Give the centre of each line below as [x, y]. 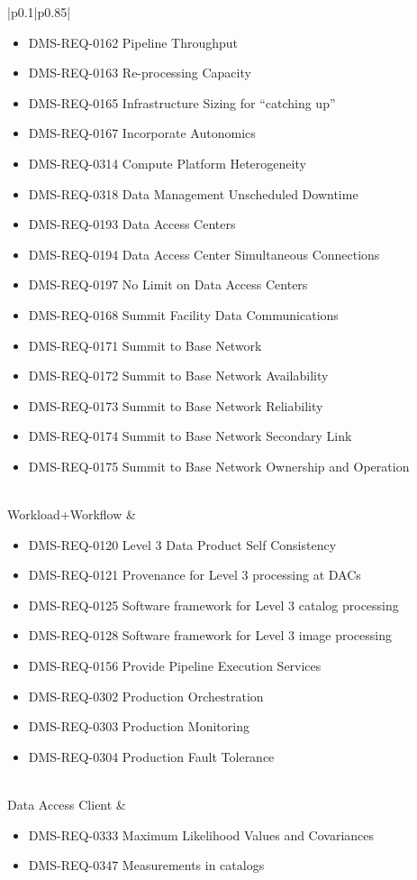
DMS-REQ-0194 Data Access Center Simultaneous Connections [204, 254]
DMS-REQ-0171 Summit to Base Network [145, 345]
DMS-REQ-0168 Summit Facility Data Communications [183, 314]
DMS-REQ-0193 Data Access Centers [132, 224]
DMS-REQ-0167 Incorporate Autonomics [142, 133]
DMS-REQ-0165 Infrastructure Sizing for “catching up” [182, 102]
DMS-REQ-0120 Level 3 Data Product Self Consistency [182, 544]
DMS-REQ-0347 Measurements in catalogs [146, 865]
